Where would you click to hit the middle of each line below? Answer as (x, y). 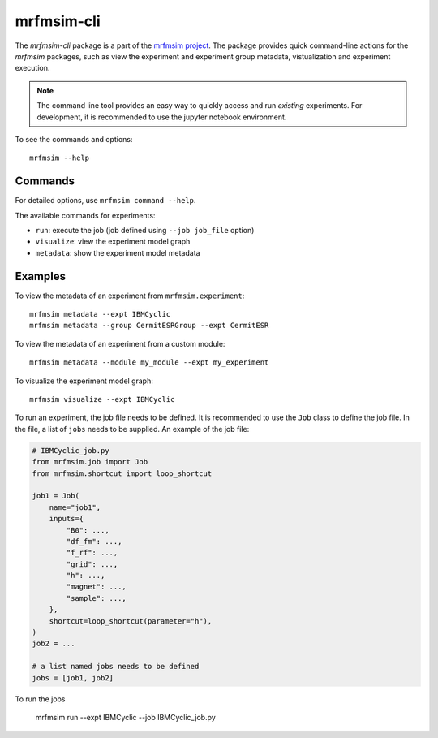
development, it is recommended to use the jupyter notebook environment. (162, 117)
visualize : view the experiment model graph (113, 242)
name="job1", (75, 507)
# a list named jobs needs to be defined (116, 667)
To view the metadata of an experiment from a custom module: (120, 343)
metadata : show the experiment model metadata (118, 252)
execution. (32, 68)
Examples (41, 276)
